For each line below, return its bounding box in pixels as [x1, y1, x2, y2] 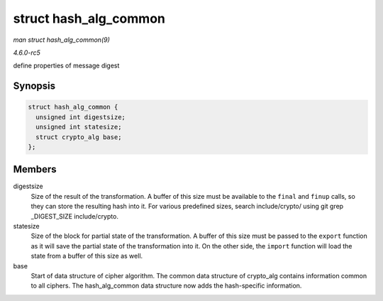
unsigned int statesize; [35, 123, 122, 131]
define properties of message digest [13, 61, 120, 70]
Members [13, 163, 57, 175]
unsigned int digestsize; [35, 113, 126, 121]
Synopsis [13, 80, 56, 92]
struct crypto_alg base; [35, 133, 122, 141]
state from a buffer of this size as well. [30, 252, 143, 261]
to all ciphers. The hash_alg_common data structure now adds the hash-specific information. [30, 281, 302, 290]
